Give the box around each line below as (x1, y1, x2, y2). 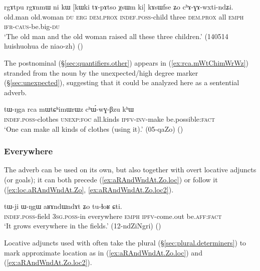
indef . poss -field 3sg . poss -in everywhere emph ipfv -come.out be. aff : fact (4, 210, 222, 221)
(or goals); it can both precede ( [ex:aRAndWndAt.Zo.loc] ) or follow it (4, 174, 218, 184)
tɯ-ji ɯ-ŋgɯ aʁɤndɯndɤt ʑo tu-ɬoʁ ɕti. (4, 201, 122, 211)
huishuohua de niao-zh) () (4, 41, 83, 51)
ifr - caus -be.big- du (4, 21, 60, 32)
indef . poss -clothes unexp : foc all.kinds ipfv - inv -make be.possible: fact (4, 113, 215, 124)
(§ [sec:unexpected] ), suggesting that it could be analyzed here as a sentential (4, 77, 239, 88)
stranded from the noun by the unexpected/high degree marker (4, 67, 198, 78)
